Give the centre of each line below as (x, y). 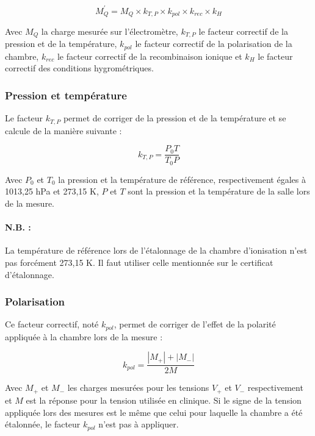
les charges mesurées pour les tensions (138, 388)
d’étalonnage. (30, 274)
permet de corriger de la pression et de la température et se (175, 118)
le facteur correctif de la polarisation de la (214, 44)
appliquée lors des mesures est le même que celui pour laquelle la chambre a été (154, 412)
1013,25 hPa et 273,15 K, (52, 191)
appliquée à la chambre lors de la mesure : (84, 336)
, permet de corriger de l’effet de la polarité (195, 324)
